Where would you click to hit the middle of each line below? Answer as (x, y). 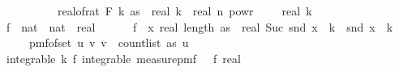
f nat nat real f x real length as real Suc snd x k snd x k (199, 26)
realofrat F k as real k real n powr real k (184, 11)
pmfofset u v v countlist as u (109, 42)
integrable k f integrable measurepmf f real (123, 58)
